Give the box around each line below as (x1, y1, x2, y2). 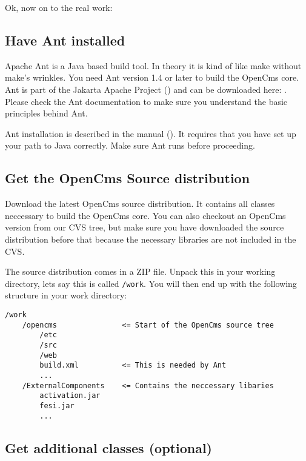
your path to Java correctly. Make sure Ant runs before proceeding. (5, 139, 255, 152)
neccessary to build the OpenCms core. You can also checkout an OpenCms (5, 209, 286, 221)
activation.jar (39, 391, 101, 400)
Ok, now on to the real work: (5, 1, 113, 13)
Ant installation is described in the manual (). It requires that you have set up (5, 127, 296, 140)
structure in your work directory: (5, 289, 127, 301)
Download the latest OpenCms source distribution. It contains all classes (5, 197, 275, 210)
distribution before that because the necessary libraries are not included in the (5, 232, 296, 245)
